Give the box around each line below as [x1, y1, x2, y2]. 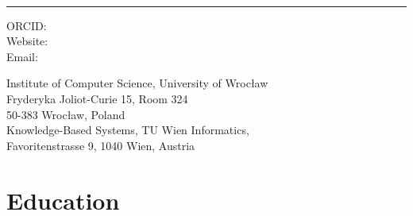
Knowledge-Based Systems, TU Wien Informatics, [6, 121, 249, 138]
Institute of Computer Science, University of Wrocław [6, 75, 268, 91]
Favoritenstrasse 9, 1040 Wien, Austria [6, 137, 195, 153]
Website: [6, 33, 48, 49]
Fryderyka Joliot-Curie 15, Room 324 [6, 90, 188, 106]
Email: [6, 48, 38, 64]
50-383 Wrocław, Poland [6, 106, 125, 122]
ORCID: [6, 17, 47, 33]
